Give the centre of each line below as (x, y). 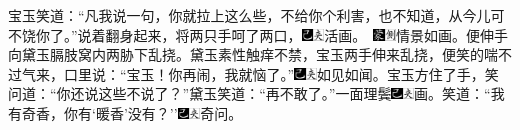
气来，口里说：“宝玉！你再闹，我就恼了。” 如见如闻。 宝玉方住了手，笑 (260, 73)
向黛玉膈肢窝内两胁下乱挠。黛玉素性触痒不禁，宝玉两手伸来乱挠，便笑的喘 (253, 54)
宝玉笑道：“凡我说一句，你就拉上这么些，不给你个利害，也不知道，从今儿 (249, 15)
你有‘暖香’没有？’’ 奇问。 (153, 112)
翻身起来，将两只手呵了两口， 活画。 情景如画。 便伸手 (306, 34)
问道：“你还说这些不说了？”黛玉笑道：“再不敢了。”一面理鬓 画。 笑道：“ (249, 93)
